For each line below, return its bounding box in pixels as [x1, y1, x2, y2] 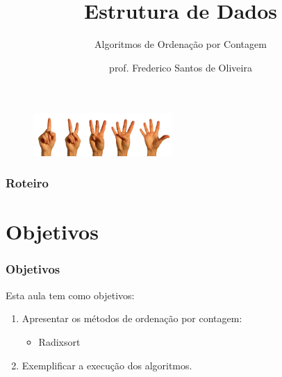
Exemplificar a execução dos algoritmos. [22, 358, 192, 372]
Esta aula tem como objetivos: [6, 287, 135, 302]
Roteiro [6, 174, 49, 192]
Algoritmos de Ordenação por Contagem [94, 37, 267, 51]
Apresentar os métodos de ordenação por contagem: [22, 311, 242, 326]
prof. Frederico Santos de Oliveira [109, 60, 252, 74]
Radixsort [38, 334, 81, 349]
